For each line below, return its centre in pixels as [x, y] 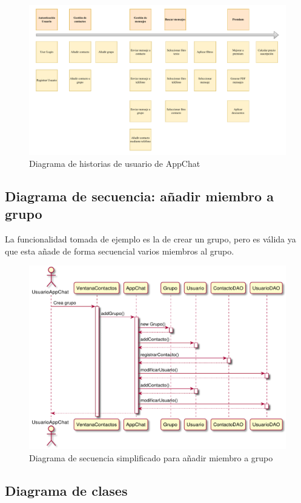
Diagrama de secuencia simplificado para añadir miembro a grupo [151, 457]
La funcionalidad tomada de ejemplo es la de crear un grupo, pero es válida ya [150, 239]
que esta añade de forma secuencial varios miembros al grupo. [120, 251]
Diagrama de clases [66, 490]
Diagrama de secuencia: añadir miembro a [139, 196]
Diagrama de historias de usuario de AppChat [115, 164]
